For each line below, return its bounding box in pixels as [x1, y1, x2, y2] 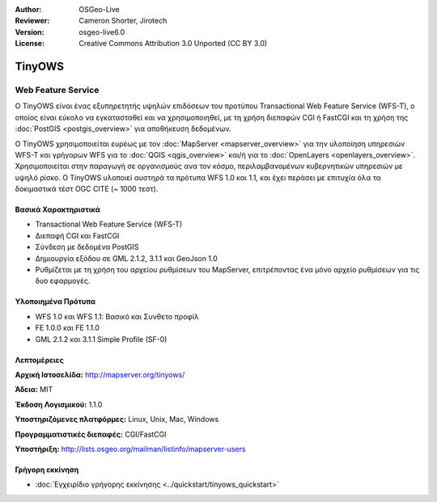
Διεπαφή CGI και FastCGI [35, 230, 120, 240]
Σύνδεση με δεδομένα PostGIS [35, 243, 139, 252]
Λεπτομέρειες [15, 355, 64, 365]
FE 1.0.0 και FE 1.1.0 [35, 323, 100, 333]
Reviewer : [15, 16, 50, 26]
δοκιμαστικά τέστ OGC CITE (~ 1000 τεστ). [15, 184, 159, 194]
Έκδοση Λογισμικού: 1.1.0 [15, 399, 103, 409]
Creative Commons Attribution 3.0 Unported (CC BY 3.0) [78, 39, 268, 49]
